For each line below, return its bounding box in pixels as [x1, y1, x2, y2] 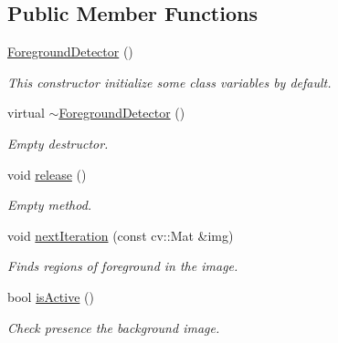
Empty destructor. [7, 133, 109, 152]
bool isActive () [7, 286, 94, 306]
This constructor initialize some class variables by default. [7, 72, 332, 91]
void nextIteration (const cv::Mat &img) [7, 225, 234, 244]
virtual [7, 103, 45, 122]
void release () [7, 164, 87, 183]
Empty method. [7, 195, 92, 214]
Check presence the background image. [7, 317, 220, 337]
